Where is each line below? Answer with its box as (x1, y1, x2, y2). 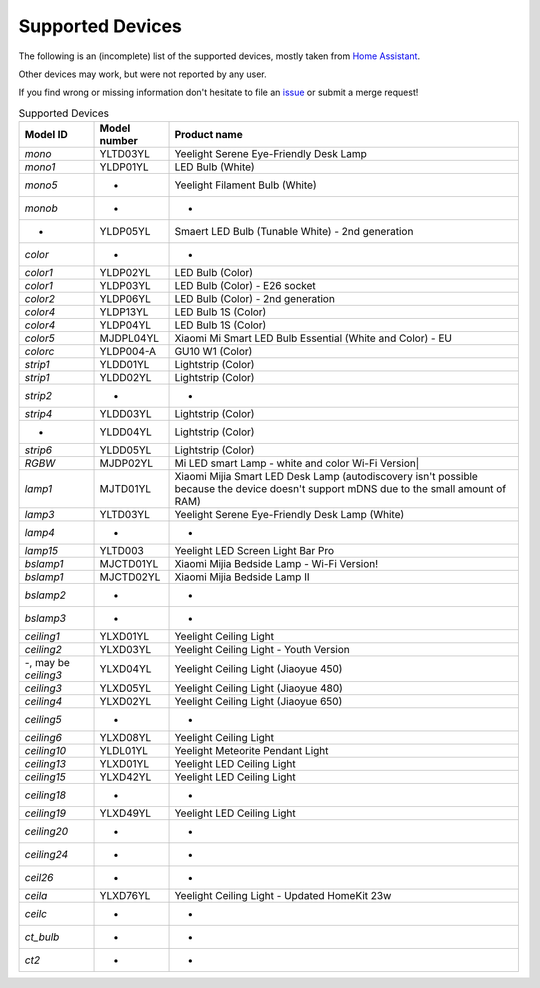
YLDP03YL (99, 279, 152, 293)
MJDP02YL (99, 456, 154, 470)
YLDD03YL (99, 407, 152, 421)
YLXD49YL (99, 806, 152, 820)
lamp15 (24, 544, 59, 558)
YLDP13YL (99, 305, 149, 319)
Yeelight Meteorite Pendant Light (174, 744, 329, 758)
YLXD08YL (99, 731, 152, 745)
